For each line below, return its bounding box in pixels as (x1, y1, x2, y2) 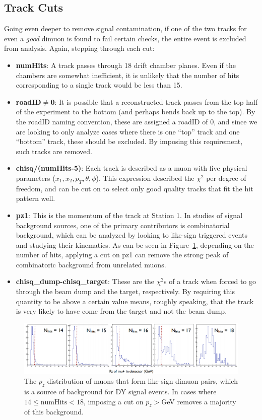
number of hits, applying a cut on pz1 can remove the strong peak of (16, 249, 229, 260)
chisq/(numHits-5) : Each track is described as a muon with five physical (16, 163, 247, 173)
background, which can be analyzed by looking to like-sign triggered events (16, 230, 247, 240)
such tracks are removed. (16, 146, 92, 156)
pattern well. (16, 193, 55, 203)
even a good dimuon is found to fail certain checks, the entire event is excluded (4, 33, 246, 43)
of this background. (24, 406, 84, 417)
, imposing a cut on (83, 396, 144, 406)
